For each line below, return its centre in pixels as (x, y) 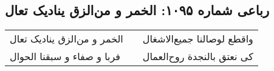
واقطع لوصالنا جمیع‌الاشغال (198, 39)
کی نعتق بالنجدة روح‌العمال (198, 56)
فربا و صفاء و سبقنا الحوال (65, 56)
